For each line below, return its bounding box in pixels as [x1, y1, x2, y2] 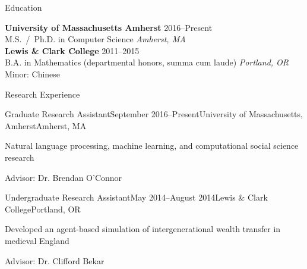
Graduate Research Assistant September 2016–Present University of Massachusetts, [5, 108, 303, 120]
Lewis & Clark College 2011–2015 [5, 44, 140, 57]
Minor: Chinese [5, 67, 61, 80]
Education [5, 1, 42, 13]
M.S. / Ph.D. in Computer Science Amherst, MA [5, 33, 186, 45]
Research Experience [5, 87, 80, 100]
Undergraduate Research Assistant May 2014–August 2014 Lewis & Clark [5, 191, 268, 204]
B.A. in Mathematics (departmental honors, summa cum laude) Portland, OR [5, 56, 289, 68]
